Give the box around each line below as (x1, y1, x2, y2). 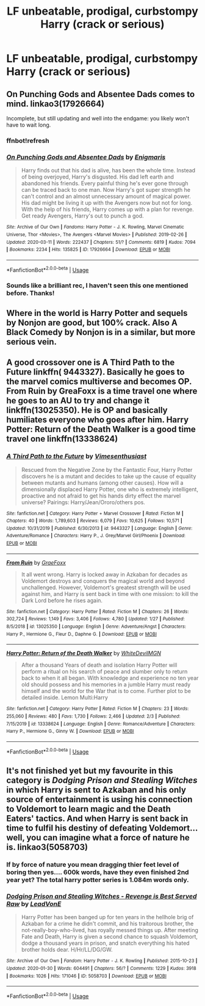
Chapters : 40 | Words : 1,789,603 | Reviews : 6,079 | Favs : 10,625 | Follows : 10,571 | (6, 518, 183, 524)
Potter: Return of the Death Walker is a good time (6, 424, 196, 435)
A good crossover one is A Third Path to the (6, 358, 175, 368)
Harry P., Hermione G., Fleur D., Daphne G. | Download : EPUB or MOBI (6, 631, 157, 637)
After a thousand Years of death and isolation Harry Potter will (21, 661, 178, 669)
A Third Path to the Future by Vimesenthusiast (6, 452, 147, 461)
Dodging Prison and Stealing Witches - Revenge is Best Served (6, 892, 197, 900)
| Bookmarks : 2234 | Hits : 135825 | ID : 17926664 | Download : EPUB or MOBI (6, 246, 171, 253)
